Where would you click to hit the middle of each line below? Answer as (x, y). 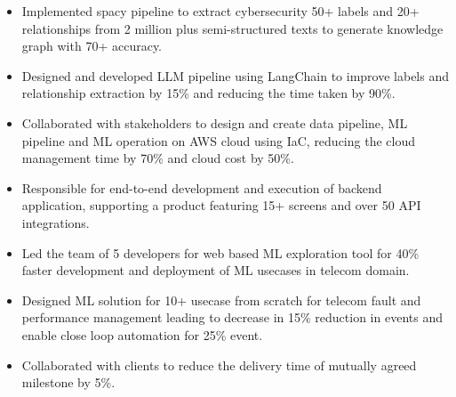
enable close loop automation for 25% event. (142, 334)
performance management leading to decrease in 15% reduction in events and (232, 317)
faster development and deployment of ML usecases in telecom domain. (216, 270)
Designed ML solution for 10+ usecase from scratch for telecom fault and (221, 300)
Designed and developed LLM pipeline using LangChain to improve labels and (235, 75)
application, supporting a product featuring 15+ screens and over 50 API (221, 205)
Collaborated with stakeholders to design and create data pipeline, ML (215, 122)
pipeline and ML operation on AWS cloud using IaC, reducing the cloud (218, 140)
